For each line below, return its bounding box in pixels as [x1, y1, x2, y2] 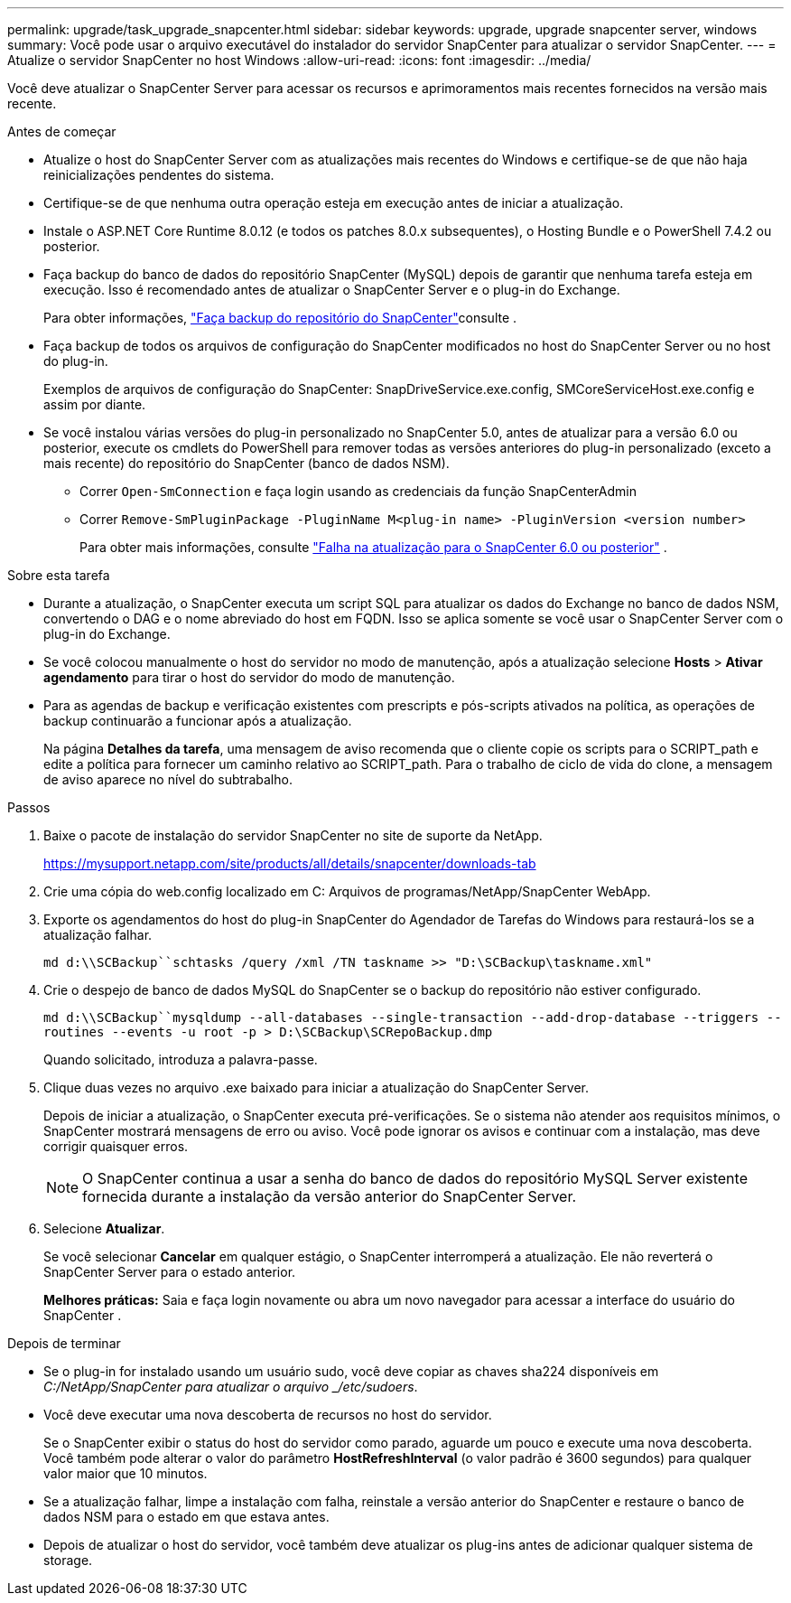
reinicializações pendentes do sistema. [43, 167, 275, 183]
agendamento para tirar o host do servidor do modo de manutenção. [43, 670, 455, 685]
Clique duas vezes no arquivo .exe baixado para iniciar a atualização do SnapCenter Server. [43, 1080, 590, 1095]
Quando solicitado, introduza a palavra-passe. [43, 1052, 318, 1067]
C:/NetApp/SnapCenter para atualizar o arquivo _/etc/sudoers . [43, 1379, 418, 1394]
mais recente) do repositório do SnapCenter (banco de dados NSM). [43, 455, 450, 471]
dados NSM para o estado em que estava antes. [43, 1509, 330, 1524]
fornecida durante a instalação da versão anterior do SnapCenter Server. [82, 1187, 577, 1205]
